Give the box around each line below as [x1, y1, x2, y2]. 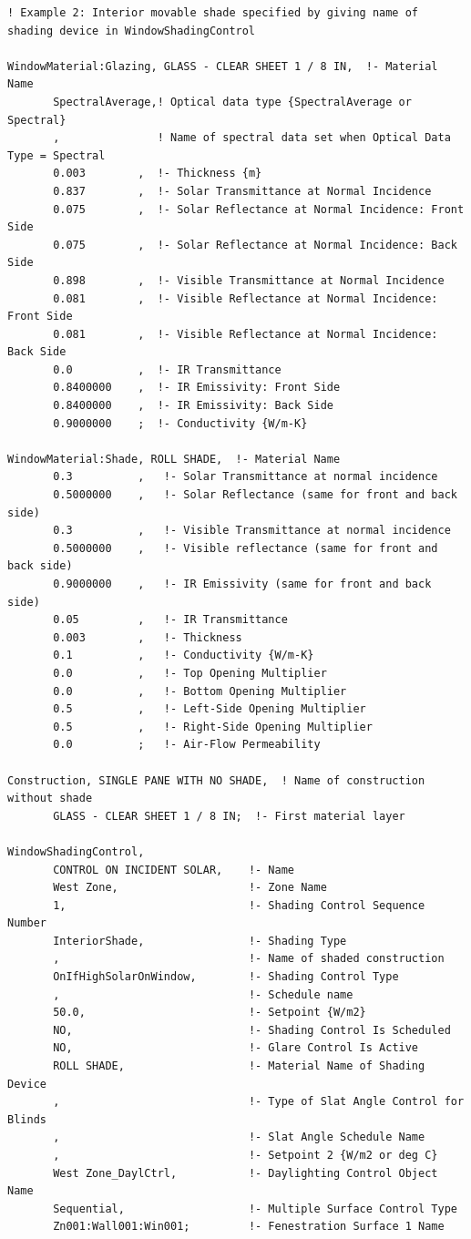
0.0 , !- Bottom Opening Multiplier [53, 684, 347, 698]
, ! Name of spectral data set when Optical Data [53, 131, 451, 145]
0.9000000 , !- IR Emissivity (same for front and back [53, 578, 432, 590]
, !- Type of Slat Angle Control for [53, 1095, 465, 1109]
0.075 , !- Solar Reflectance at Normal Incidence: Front [53, 202, 465, 216]
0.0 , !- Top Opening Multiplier [53, 666, 327, 680]
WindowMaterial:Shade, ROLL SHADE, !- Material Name [7, 452, 341, 466]
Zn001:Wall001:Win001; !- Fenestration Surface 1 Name [53, 1220, 445, 1234]
